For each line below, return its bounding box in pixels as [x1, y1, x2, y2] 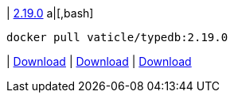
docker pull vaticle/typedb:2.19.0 [6, 31, 228, 44]
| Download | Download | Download [6, 55, 192, 68]
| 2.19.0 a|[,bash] [6, 6, 94, 20]
